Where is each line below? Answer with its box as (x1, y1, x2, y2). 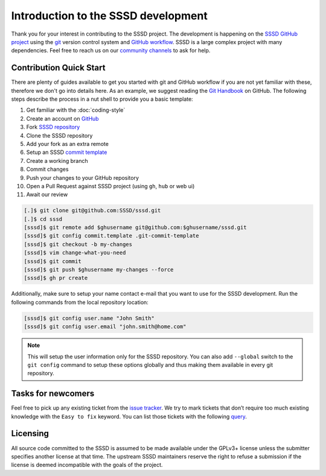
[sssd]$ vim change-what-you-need (24, 249, 126, 256)
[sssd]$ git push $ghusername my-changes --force (24, 266, 174, 273)
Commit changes (26, 166, 69, 173)
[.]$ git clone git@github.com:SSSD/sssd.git (24, 207, 161, 214)
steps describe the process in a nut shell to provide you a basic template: (11, 95, 193, 103)
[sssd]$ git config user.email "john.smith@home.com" (24, 323, 187, 330)
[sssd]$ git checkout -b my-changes (24, 241, 133, 247)
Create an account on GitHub (26, 115, 99, 122)
